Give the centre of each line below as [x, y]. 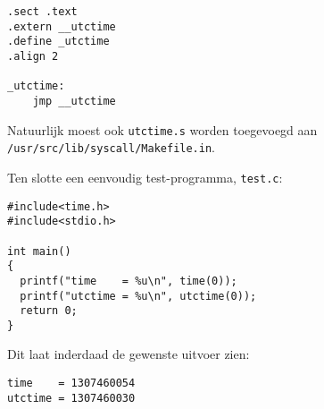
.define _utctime [58, 42]
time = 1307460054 [71, 383]
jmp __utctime [74, 101]
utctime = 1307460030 [71, 398]
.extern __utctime [62, 26]
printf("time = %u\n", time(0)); [129, 281]
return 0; [49, 311]
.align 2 [33, 56]
